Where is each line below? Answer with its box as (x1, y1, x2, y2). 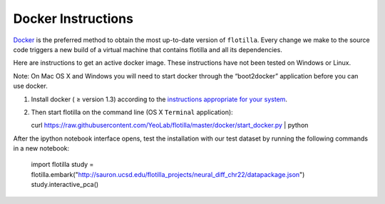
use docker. (13, 82, 48, 91)
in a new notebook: (13, 144, 70, 153)
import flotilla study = (31, 160, 94, 169)
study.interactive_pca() (31, 180, 99, 189)
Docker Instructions (13, 11, 133, 26)
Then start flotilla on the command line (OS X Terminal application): (31, 108, 233, 116)
